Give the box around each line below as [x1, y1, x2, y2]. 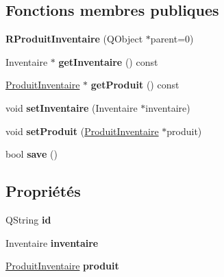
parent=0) [150, 32, 194, 46]
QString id [5, 212, 51, 226]
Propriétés [5, 180, 81, 202]
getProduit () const [90, 77, 179, 92]
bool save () [5, 147, 58, 161]
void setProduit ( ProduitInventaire [5, 123, 159, 138]
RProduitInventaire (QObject [5, 32, 143, 46]
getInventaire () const [58, 54, 158, 69]
